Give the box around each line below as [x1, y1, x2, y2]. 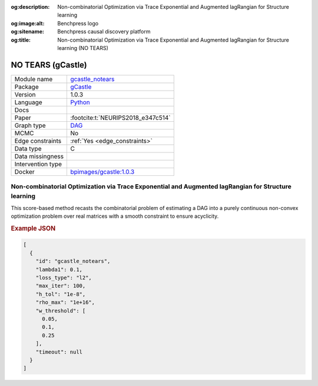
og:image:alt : [11, 19, 45, 26]
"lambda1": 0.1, [35, 266, 82, 273]
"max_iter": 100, [35, 282, 86, 289]
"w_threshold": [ [35, 307, 86, 314]
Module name [14, 75, 53, 83]
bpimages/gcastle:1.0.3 [70, 168, 135, 176]
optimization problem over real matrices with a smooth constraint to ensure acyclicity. [11, 212, 219, 220]
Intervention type [14, 159, 62, 168]
